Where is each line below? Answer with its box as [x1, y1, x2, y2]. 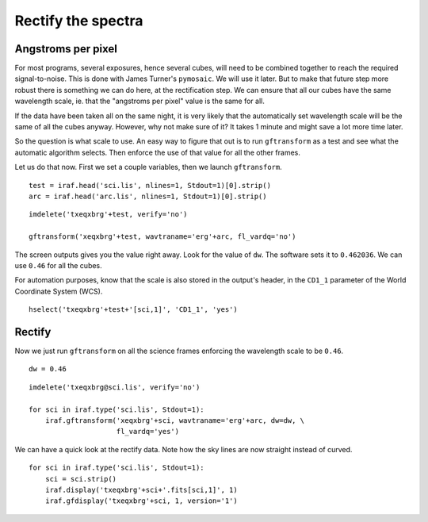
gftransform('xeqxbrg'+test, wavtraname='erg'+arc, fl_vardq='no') [29, 232, 296, 241]
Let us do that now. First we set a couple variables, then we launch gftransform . [14, 163, 283, 172]
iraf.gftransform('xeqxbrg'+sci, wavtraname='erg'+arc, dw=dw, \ [44, 416, 305, 424]
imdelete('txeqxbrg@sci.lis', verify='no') [29, 382, 201, 392]
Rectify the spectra [14, 12, 143, 29]
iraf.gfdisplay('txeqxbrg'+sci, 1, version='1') [44, 497, 238, 505]
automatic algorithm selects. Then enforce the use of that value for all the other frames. [14, 148, 301, 157]
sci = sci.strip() [44, 474, 117, 483]
